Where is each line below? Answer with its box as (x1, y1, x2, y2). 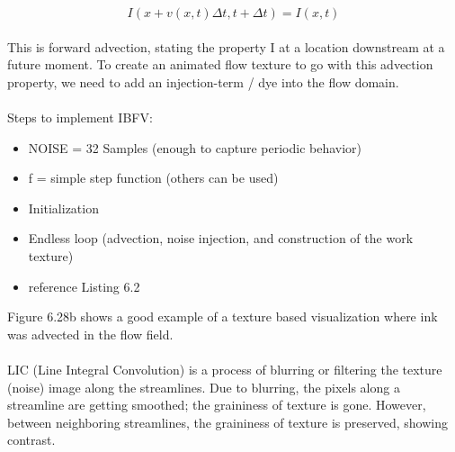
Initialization (28, 198, 99, 217)
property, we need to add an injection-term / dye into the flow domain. (7, 72, 399, 91)
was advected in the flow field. (7, 324, 174, 343)
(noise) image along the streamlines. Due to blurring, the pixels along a (7, 377, 400, 396)
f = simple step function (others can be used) (28, 168, 279, 187)
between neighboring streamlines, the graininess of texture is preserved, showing (7, 412, 448, 431)
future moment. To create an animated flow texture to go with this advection (7, 55, 433, 74)
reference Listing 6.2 (28, 276, 140, 295)
